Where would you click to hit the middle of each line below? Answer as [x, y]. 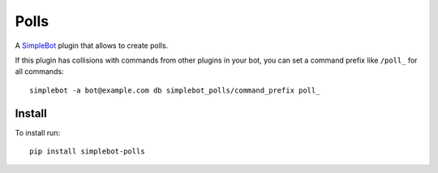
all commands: [39, 71]
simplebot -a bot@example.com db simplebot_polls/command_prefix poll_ [175, 90]
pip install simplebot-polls [87, 151]
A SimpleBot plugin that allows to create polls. [92, 45]
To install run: [38, 132]
